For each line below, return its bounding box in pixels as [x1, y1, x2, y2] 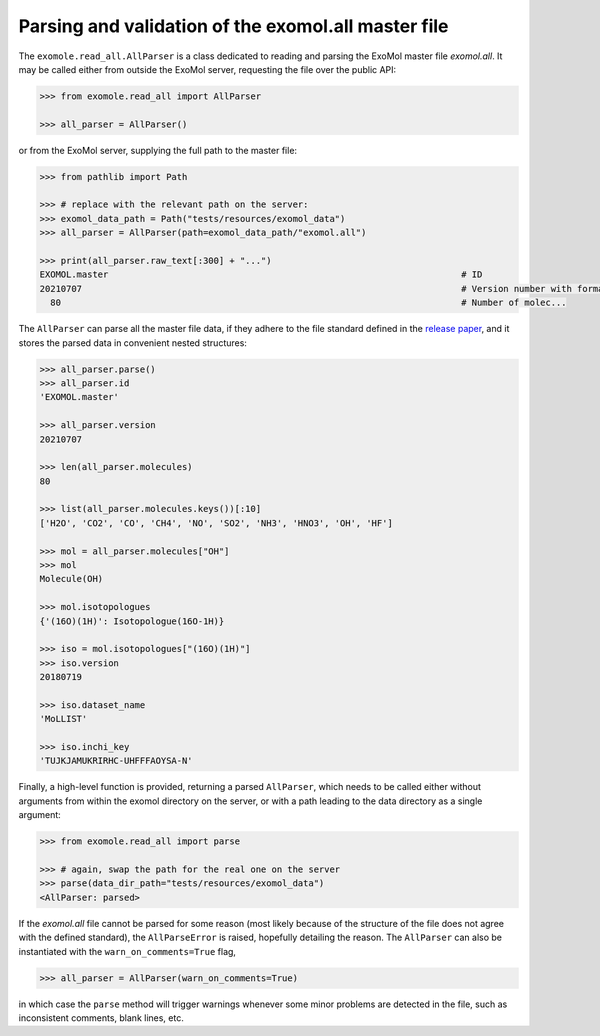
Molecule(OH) [39, 573, 104, 585]
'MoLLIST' [39, 713, 88, 725]
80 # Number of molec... [50, 297, 567, 309]
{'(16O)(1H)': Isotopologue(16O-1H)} [39, 615, 225, 627]
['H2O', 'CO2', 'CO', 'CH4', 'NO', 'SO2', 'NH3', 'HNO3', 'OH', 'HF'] [39, 517, 394, 529]
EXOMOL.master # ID [39, 269, 483, 280]
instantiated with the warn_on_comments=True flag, [18, 945, 237, 957]
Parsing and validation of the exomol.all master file [18, 15, 449, 37]
